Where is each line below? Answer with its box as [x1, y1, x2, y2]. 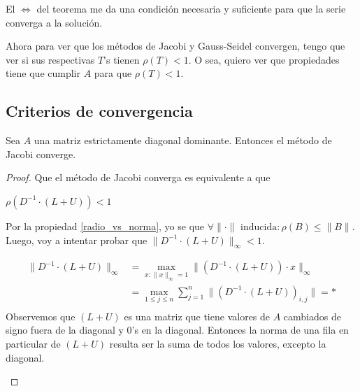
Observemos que [6, 308, 75, 323]
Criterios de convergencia [6, 100, 193, 122]
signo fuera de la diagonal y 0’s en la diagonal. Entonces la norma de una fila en [6, 322, 349, 337]
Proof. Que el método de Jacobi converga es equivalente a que [6, 170, 271, 185]
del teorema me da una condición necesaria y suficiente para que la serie [36, 1, 346, 15]
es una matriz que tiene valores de [124, 308, 271, 323]
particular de [6, 336, 61, 351]
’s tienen [103, 52, 140, 66]
